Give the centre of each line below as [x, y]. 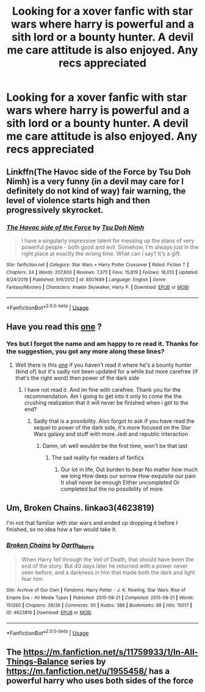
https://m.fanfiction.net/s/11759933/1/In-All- [111, 652]
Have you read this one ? [54, 327]
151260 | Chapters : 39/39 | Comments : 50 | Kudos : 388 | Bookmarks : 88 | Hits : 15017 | [99, 605]
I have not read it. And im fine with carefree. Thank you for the [103, 389]
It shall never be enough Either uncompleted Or [120, 482]
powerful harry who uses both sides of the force [100, 681]
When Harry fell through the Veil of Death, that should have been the [107, 560]
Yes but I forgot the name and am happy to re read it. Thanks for [103, 344]
